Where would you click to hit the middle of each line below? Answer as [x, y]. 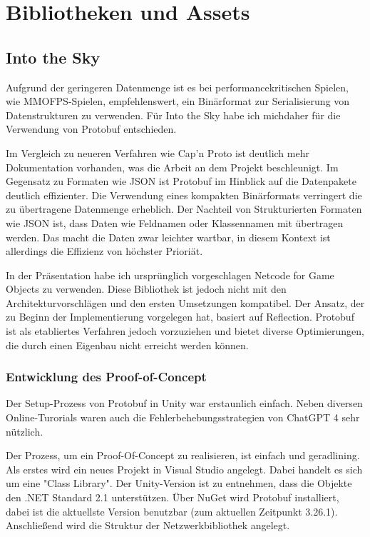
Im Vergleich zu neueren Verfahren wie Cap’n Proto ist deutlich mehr [158, 152]
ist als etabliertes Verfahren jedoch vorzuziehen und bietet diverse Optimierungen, [185, 331]
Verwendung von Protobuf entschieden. [91, 129]
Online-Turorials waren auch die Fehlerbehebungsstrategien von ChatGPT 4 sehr [183, 417]
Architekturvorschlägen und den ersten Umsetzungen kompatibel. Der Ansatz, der [185, 302]
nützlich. [25, 431]
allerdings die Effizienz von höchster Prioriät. [104, 251]
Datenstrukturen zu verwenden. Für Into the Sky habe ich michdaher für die [173, 115]
